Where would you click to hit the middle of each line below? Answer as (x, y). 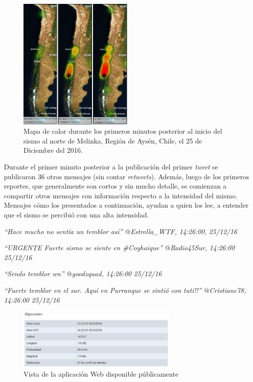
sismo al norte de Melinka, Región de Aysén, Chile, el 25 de (113, 140)
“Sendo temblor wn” (34, 274)
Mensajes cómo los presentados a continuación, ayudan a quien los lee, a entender (126, 205)
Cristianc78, (228, 290)
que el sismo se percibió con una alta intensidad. (77, 214)
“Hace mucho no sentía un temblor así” (63, 231)
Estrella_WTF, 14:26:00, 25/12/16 (184, 231)
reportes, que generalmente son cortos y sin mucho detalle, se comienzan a (115, 186)
